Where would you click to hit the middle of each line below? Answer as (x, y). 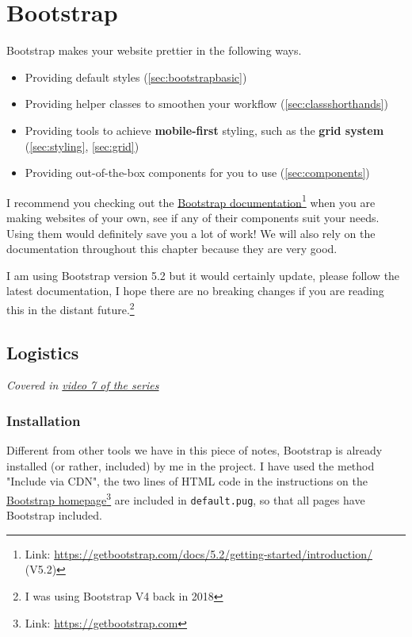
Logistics (43, 352)
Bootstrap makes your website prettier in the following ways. (154, 50)
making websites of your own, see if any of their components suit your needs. (193, 217)
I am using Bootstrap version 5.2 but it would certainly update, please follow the (203, 275)
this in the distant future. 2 (71, 308)
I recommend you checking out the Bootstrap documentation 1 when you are (191, 201)
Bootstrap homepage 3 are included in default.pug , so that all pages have (186, 498)
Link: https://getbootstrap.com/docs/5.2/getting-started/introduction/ (198, 553)
